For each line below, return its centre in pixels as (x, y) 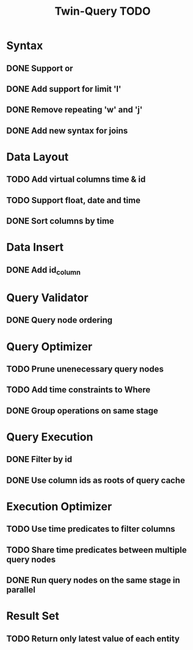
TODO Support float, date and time (73, 200)
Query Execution (50, 437)
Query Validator (47, 298)
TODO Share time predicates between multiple (97, 550)
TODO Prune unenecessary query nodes (85, 369)
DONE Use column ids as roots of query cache (96, 480)
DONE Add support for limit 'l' (64, 89)
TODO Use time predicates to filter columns (91, 529)
